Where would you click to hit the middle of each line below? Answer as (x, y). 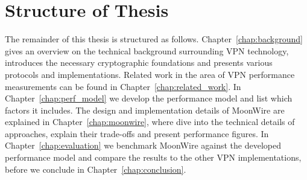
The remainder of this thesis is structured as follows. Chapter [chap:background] (154, 39)
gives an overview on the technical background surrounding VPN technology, (147, 50)
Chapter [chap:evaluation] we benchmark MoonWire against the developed (143, 145)
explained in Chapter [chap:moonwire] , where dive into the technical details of (150, 122)
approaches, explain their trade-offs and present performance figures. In (137, 133)
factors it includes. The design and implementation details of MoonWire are (145, 110)
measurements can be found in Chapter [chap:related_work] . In (123, 86)
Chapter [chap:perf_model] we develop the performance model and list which (149, 98)
